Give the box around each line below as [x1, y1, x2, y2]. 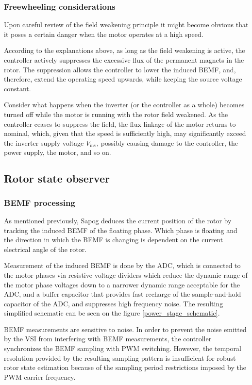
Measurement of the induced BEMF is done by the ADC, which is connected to [4, 260, 241, 270]
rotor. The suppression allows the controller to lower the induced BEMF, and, [4, 64, 236, 74]
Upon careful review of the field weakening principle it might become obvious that [4, 19, 249, 30]
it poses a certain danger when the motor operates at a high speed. [4, 29, 203, 39]
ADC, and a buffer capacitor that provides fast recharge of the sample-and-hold [4, 289, 241, 299]
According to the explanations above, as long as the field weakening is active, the [4, 45, 245, 55]
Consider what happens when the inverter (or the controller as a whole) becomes [4, 100, 245, 110]
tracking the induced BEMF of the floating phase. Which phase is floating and [4, 225, 237, 235]
